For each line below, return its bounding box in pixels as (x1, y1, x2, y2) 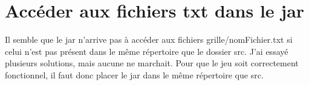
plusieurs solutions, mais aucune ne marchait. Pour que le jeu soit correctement (5, 57, 299, 69)
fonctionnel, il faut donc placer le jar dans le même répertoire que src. (5, 68, 264, 81)
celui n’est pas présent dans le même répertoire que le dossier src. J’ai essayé (5, 45, 288, 57)
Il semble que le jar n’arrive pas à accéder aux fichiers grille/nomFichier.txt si (5, 33, 293, 46)
